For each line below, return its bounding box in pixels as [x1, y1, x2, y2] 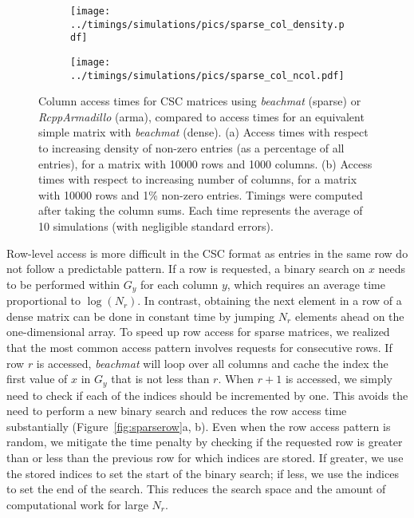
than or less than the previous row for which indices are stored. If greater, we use [6, 449, 404, 466]
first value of [6, 370, 68, 387]
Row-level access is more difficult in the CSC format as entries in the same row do [6, 244, 408, 261]
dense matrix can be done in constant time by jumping [6, 307, 275, 324]
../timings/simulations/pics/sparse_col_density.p [70, 18, 345, 30]
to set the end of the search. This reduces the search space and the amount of [6, 480, 386, 497]
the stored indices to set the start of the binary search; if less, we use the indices [6, 465, 399, 481]
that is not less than [111, 370, 210, 387]
